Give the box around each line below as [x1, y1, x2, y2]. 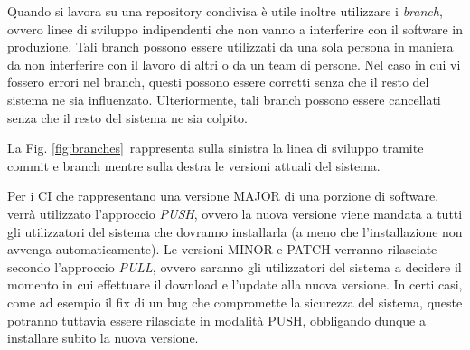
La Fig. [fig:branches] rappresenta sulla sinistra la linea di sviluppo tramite [7, 138, 424, 157]
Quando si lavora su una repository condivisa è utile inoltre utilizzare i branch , [7, 2, 443, 20]
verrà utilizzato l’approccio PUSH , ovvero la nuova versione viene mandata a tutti [7, 203, 463, 222]
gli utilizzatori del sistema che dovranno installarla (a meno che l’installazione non [7, 222, 463, 241]
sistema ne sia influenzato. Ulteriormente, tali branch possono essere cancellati [7, 90, 441, 109]
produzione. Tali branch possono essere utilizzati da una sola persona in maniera [7, 37, 454, 56]
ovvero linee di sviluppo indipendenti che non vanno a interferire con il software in [7, 19, 463, 38]
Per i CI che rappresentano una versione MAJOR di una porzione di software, [7, 186, 439, 205]
